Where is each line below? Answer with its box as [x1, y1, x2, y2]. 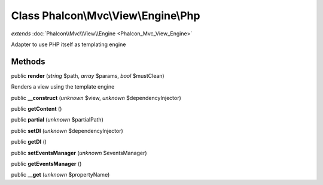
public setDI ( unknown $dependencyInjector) [11, 127, 124, 134]
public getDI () [11, 138, 47, 145]
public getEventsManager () [11, 160, 82, 167]
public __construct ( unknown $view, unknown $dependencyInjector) [11, 94, 182, 101]
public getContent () [11, 105, 62, 113]
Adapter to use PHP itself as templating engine [11, 41, 126, 48]
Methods [11, 56, 45, 66]
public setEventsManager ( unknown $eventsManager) [11, 149, 147, 156]
